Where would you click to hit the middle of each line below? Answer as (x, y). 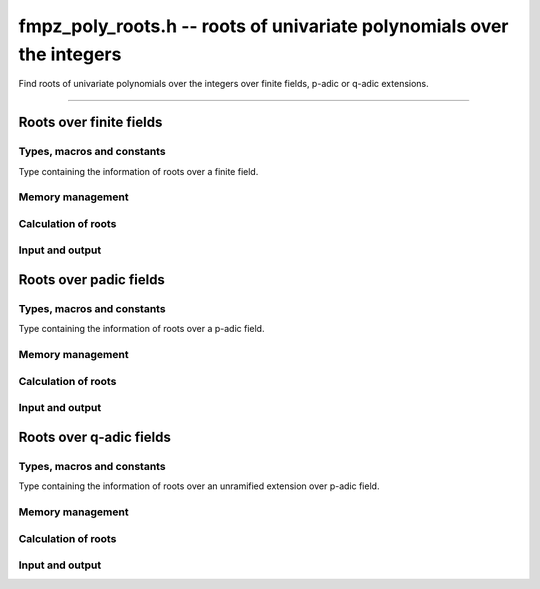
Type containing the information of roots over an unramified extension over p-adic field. (199, 486)
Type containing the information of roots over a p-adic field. (141, 329)
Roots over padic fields (91, 279)
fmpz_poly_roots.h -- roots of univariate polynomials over (263, 26)
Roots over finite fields (90, 122)
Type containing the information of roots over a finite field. (138, 171)
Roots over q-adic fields (95, 436)
